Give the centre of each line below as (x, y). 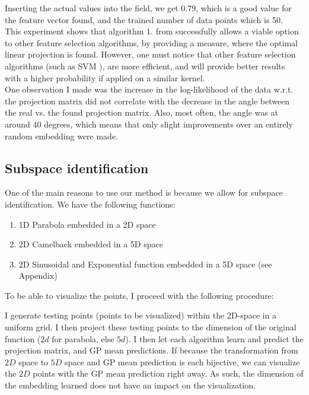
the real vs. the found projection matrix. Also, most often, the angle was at (141, 112)
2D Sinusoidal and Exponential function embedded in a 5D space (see (145, 264)
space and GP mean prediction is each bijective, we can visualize (182, 361)
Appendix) (38, 275)
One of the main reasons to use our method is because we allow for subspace (144, 192)
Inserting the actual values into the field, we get (92, 8)
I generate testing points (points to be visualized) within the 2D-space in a (141, 315)
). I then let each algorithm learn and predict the (214, 338)
